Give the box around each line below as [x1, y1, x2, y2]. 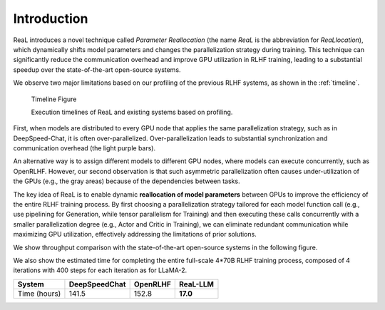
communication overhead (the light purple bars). [13, 144, 156, 153]
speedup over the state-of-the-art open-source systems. [13, 65, 181, 74]
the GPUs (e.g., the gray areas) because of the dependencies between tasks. [13, 177, 240, 185]
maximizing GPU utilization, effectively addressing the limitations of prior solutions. [13, 230, 257, 239]
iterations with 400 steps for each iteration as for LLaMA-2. [13, 266, 188, 274]
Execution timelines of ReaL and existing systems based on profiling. [31, 108, 233, 116]
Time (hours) [17, 289, 61, 299]
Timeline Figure [31, 95, 77, 103]
